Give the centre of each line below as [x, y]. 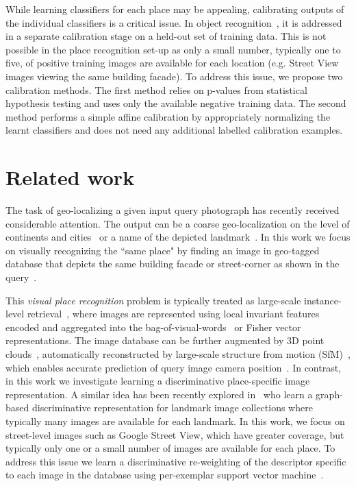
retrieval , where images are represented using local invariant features [173, 314]
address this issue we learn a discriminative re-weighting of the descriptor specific [176, 461]
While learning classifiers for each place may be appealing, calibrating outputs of [175, 9]
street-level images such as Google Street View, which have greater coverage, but [175, 434]
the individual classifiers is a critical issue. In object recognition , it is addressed [174, 22]
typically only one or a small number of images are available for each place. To [170, 448]
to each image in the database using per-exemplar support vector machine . [165, 475]
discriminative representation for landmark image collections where [172, 408]
